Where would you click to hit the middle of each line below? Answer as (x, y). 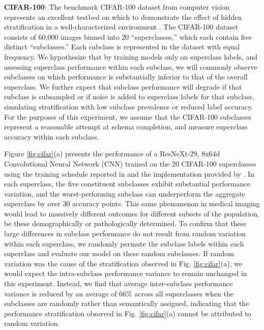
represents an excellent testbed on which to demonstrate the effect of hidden (123, 17)
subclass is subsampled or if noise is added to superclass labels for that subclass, (129, 97)
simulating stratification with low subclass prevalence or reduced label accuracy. (129, 106)
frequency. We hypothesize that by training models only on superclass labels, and (131, 56)
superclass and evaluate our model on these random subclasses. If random (119, 253)
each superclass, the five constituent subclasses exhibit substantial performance (127, 184)
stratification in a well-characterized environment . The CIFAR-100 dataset (121, 27)
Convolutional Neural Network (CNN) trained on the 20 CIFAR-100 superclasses (130, 163)
